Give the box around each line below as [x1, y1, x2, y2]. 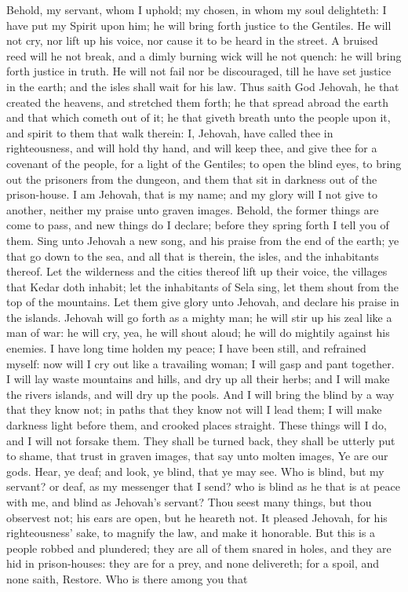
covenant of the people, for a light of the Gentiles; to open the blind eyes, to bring [6, 155, 402, 171]
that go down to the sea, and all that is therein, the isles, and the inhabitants [6, 247, 379, 264]
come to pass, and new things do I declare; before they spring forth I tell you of [6, 217, 389, 233]
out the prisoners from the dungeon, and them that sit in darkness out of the [6, 170, 377, 187]
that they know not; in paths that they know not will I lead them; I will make [6, 401, 382, 418]
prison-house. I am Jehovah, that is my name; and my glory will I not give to [6, 186, 377, 203]
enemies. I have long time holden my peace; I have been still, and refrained [6, 340, 366, 356]
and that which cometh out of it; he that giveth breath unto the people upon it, [6, 109, 391, 126]
